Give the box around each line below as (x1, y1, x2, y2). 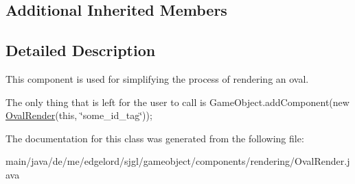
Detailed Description (5, 40, 156, 61)
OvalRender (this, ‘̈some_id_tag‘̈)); (5, 108, 152, 122)
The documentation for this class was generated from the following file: (5, 131, 304, 145)
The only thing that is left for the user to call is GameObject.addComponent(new (5, 94, 350, 109)
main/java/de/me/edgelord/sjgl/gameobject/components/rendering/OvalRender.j (5, 154, 350, 168)
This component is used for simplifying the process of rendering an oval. (5, 71, 309, 86)
